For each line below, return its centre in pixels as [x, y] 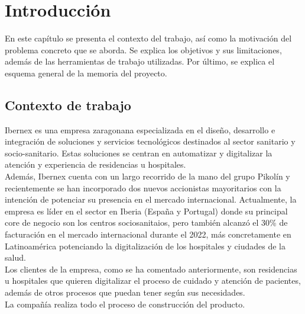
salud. [15, 257]
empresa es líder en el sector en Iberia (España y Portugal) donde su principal [146, 211]
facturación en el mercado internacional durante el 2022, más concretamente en [148, 234]
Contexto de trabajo [68, 105]
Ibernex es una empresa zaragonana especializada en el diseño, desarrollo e [140, 129]
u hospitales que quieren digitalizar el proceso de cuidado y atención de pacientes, [153, 281]
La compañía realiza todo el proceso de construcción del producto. [125, 304]
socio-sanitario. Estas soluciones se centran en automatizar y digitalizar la [139, 153]
